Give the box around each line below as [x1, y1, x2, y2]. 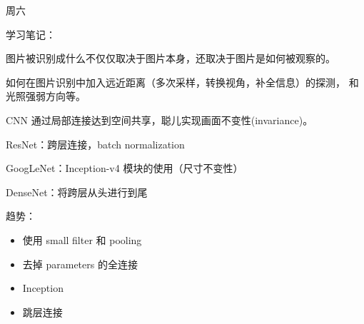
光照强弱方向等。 [6, 88, 86, 103]
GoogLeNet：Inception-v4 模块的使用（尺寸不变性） [6, 161, 243, 176]
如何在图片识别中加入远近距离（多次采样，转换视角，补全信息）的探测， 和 [6, 74, 359, 89]
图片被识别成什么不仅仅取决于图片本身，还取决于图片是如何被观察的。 [6, 51, 335, 66]
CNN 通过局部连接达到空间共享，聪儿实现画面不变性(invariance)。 [6, 112, 313, 127]
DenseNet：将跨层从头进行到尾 [6, 184, 148, 199]
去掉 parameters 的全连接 [22, 256, 138, 271]
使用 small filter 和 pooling [22, 232, 142, 247]
